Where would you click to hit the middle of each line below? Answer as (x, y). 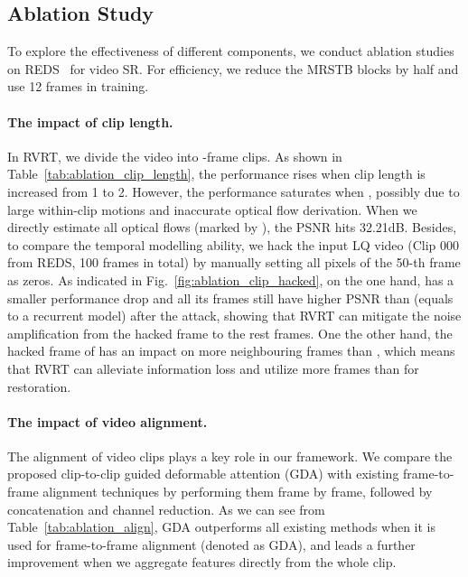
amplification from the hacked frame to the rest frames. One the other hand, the (230, 333)
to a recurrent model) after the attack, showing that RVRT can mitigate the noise (234, 316)
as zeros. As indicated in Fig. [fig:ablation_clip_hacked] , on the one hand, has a (231, 279)
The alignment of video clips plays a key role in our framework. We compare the (230, 456)
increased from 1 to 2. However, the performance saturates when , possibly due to (234, 191)
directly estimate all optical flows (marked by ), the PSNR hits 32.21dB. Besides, (232, 227)
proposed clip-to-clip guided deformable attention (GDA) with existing (203, 474)
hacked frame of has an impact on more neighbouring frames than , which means (231, 351)
